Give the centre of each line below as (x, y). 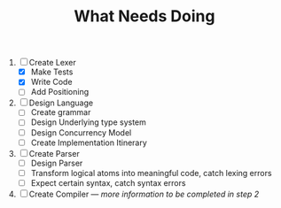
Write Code (51, 82)
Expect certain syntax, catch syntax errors (108, 182)
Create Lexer (53, 63)
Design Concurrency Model (81, 132)
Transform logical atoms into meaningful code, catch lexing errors (151, 173)
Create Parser (54, 153)
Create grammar (61, 112)
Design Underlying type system (88, 122)
